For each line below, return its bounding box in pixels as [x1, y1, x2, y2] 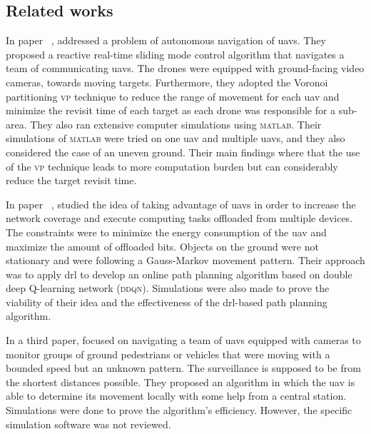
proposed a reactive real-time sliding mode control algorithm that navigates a [6, 46, 345, 61]
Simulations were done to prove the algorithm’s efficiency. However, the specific [6, 403, 352, 418]
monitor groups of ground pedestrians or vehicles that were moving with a [6, 346, 330, 361]
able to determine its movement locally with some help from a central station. [6, 388, 347, 403]
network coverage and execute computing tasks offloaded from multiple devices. [6, 211, 353, 226]
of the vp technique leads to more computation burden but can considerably [6, 158, 338, 173]
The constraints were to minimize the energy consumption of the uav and [6, 224, 327, 239]
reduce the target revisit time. [6, 173, 137, 188]
